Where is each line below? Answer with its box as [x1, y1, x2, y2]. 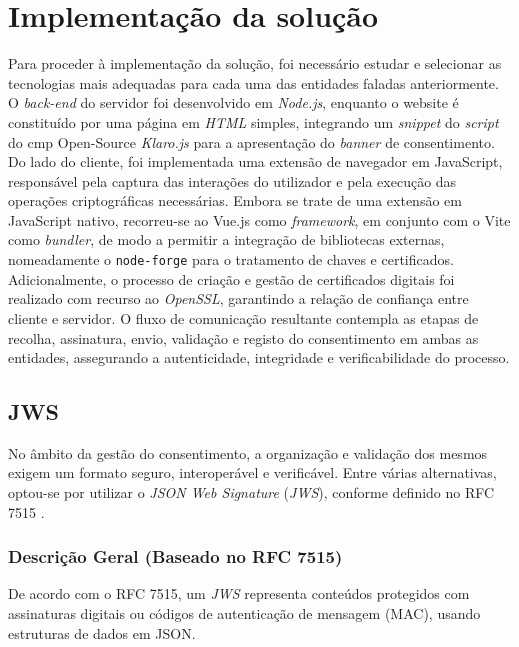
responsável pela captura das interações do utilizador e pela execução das [8, 170, 457, 191]
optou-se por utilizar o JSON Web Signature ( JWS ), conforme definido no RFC [8, 482, 495, 503]
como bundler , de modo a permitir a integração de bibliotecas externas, [8, 229, 445, 250]
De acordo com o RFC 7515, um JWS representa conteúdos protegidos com [8, 583, 470, 604]
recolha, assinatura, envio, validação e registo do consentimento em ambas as [8, 327, 479, 348]
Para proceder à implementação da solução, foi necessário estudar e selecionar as [8, 53, 502, 74]
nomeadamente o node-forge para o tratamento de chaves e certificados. [8, 249, 454, 270]
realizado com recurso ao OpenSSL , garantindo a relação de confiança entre [8, 288, 469, 309]
